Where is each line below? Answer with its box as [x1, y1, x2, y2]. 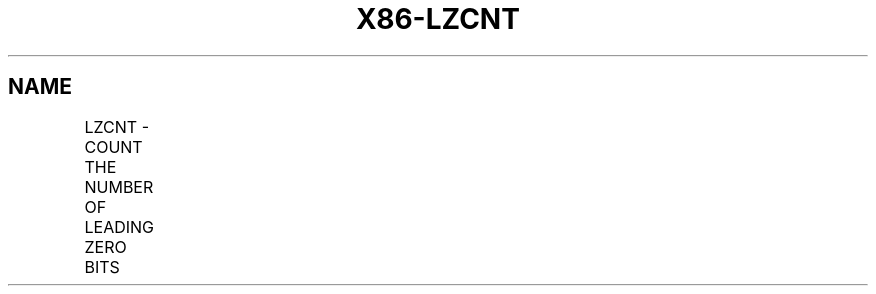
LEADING [84, 216, 155, 237]
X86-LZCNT [356, 2, 520, 36]
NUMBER [84, 176, 154, 197]
